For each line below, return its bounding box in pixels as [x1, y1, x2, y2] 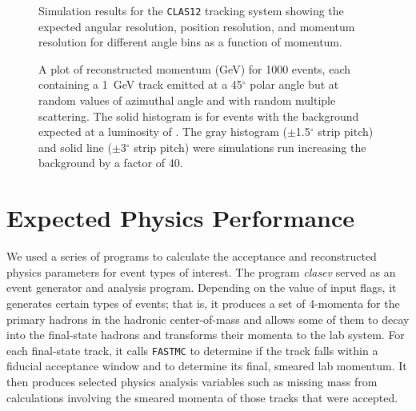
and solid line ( [38, 138, 112, 155]
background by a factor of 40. [38, 154, 183, 171]
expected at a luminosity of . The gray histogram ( [38, 123, 287, 140]
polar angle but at [250, 76, 339, 93]
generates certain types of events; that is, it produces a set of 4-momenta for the [6, 294, 400, 311]
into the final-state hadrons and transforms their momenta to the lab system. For [6, 326, 405, 343]
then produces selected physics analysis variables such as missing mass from [6, 373, 378, 389]
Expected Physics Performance [6, 202, 355, 234]
